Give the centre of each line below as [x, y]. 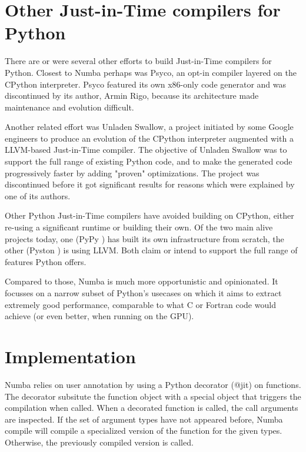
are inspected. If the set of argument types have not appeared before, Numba [144, 419]
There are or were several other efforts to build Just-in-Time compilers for [138, 61]
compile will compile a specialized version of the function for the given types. [144, 431]
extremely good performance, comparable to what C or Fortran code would [140, 304]
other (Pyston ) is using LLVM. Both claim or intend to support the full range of [151, 250]
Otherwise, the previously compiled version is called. [99, 442]
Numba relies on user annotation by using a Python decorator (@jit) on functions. [153, 384]
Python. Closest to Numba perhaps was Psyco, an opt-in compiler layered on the [151, 72]
